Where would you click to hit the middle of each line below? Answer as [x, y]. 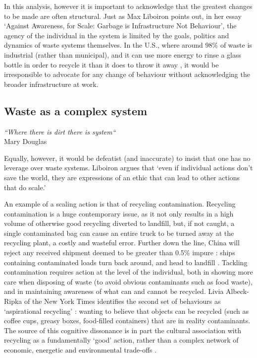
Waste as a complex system [76, 110]
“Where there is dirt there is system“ [60, 131]
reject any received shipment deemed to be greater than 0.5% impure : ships [120, 252]
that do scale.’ [25, 187]
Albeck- [237, 291]
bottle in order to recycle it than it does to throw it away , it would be [111, 64]
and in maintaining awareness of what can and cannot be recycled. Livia [114, 291]
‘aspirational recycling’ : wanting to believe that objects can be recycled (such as [126, 311]
